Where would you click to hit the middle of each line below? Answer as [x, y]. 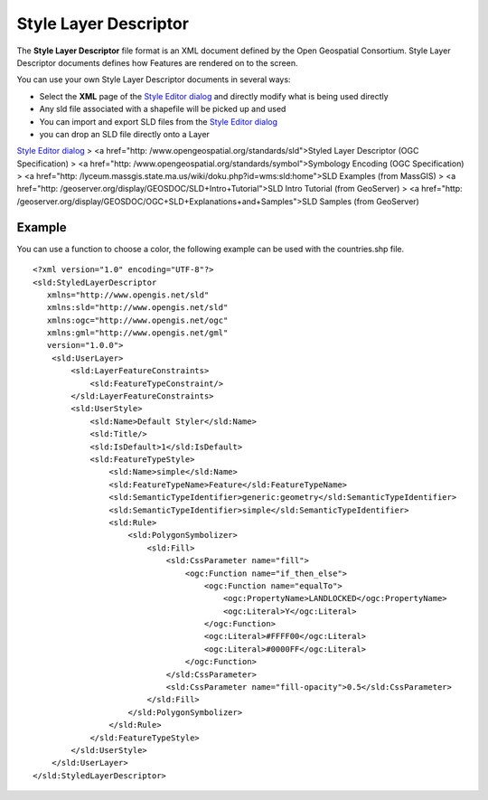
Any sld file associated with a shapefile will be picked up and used [163, 109]
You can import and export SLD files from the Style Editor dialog [159, 121]
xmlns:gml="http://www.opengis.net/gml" [137, 333]
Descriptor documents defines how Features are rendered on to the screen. [157, 62]
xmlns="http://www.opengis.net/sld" [128, 295]
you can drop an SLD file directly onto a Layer [124, 134]
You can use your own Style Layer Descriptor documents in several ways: [154, 80]
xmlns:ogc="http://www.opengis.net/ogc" [137, 320]
